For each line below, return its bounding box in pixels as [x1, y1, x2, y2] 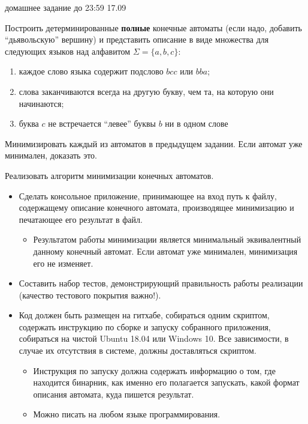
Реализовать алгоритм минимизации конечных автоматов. [5, 169, 214, 181]
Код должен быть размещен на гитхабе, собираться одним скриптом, [19, 309, 270, 321]
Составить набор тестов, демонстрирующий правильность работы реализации [19, 277, 303, 289]
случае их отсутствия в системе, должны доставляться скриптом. [19, 344, 256, 357]
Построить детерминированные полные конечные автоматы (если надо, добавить [5, 21, 302, 34]
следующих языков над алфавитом [5, 44, 131, 57]
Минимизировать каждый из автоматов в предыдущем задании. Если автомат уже [5, 137, 303, 150]
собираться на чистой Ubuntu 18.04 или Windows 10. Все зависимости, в [19, 332, 289, 345]
